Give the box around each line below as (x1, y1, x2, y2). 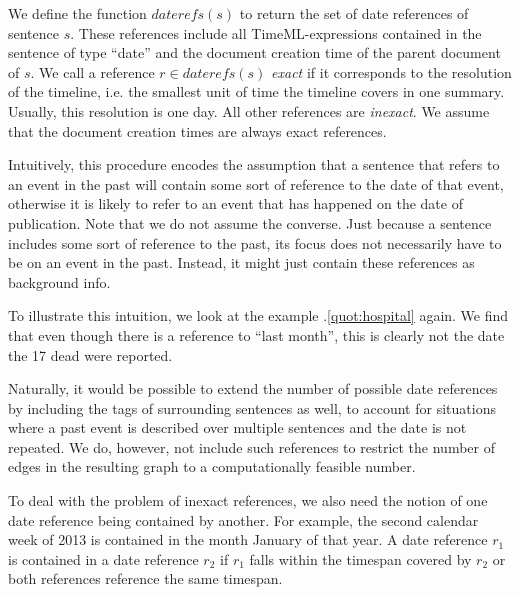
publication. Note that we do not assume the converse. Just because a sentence (8, 212, 492, 233)
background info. (8, 271, 111, 292)
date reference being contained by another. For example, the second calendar (8, 509, 479, 530)
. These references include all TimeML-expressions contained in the (70, 22, 482, 43)
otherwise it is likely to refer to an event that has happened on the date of (8, 193, 463, 214)
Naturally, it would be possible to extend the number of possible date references (8, 378, 498, 399)
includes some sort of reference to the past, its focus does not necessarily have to (8, 232, 502, 253)
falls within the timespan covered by (249, 548, 472, 569)
